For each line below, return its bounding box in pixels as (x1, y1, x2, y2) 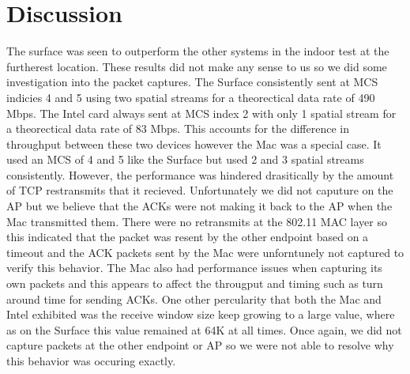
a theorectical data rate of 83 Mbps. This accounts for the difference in (6, 120, 349, 137)
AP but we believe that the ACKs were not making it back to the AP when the (6, 198, 393, 214)
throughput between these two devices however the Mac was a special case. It (6, 135, 382, 152)
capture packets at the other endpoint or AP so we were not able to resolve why (6, 337, 394, 353)
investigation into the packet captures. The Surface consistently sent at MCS (6, 74, 378, 90)
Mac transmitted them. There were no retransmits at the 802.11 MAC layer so (6, 213, 387, 229)
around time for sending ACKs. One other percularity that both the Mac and (6, 290, 382, 307)
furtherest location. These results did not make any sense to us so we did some (6, 58, 387, 74)
